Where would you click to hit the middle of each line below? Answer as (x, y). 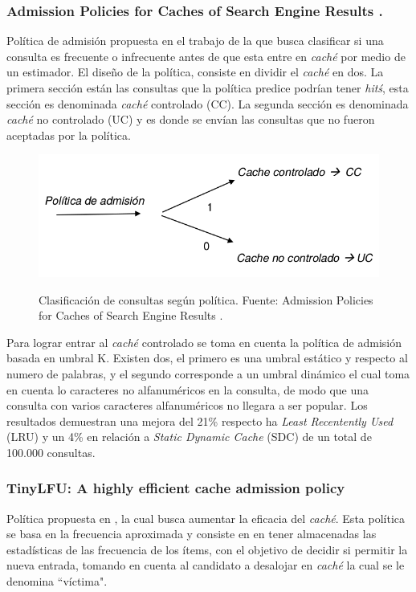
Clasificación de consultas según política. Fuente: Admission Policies (206, 299)
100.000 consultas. (51, 452)
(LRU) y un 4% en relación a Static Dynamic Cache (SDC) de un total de (189, 437)
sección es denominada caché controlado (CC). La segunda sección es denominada (208, 103)
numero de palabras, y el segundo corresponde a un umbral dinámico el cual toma (208, 373)
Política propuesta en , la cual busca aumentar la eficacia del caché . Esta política (206, 518)
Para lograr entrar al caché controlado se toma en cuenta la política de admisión (204, 342)
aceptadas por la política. (69, 135)
